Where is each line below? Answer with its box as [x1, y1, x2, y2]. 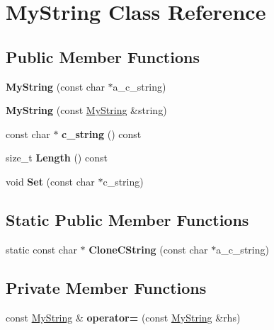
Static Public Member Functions [6, 208, 249, 230]
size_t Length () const [6, 150, 108, 165]
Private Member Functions [6, 276, 207, 298]
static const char [6, 241, 77, 256]
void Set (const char [6, 173, 95, 188]
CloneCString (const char [89, 241, 208, 256]
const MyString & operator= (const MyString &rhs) [6, 309, 241, 324]
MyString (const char [6, 79, 105, 93]
